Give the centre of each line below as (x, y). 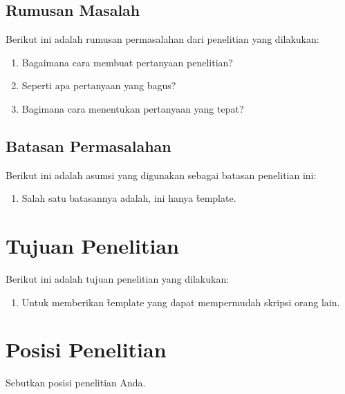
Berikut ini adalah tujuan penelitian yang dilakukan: (118, 279)
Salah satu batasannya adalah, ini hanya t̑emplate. (129, 198)
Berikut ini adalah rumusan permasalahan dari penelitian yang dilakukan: (162, 39)
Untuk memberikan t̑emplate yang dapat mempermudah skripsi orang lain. (181, 302)
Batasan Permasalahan (88, 146)
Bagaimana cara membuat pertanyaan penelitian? (127, 62)
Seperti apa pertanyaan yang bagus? (99, 85)
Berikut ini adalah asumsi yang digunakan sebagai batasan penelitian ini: (161, 175)
